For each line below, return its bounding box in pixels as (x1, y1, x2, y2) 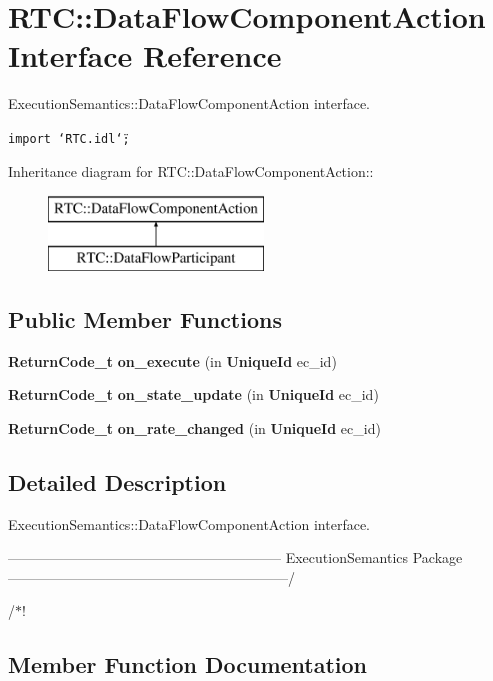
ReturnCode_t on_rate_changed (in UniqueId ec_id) (8, 417, 381, 438)
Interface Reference (8, 35, 282, 76)
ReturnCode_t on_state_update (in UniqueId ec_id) (8, 384, 379, 405)
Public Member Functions (8, 303, 282, 334)
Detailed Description (8, 466, 227, 497)
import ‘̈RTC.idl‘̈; (8, 131, 130, 146)
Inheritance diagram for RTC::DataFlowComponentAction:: (8, 160, 374, 181)
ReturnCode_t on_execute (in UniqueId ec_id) (8, 350, 337, 371)
